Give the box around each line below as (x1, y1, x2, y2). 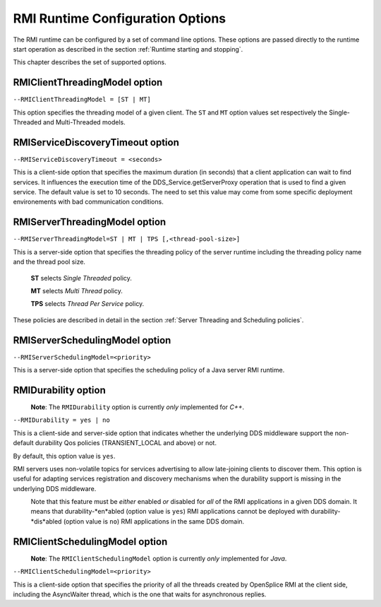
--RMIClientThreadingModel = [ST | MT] (13, 95, 151, 104)
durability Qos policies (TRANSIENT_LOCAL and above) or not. (35, 439, 217, 447)
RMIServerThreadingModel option (13, 216, 167, 228)
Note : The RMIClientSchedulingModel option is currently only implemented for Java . (30, 554, 287, 562)
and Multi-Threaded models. (42, 118, 126, 126)
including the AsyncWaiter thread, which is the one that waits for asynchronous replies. (13, 590, 267, 599)
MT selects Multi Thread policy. (30, 286, 123, 295)
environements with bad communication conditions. (13, 198, 164, 206)
